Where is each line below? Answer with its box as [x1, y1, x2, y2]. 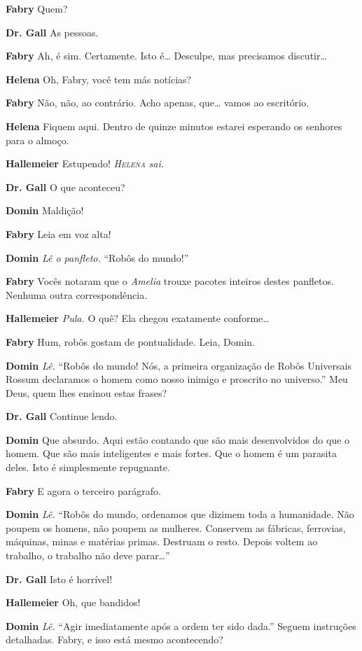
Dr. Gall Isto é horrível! [6, 571, 113, 586]
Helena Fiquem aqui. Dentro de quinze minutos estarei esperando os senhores [6, 118, 342, 133]
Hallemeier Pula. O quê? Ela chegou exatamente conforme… [6, 311, 270, 325]
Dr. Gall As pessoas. [6, 24, 99, 39]
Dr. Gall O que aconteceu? [6, 179, 125, 194]
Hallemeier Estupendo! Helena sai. [6, 156, 165, 171]
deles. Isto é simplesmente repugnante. [6, 460, 170, 475]
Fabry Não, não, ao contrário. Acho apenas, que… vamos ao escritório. [6, 95, 309, 110]
